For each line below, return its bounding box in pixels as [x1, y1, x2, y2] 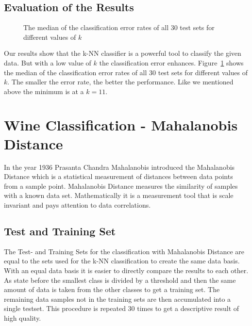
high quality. [4, 313, 41, 323]
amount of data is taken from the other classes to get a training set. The [4, 284, 220, 294]
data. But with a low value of [4, 57, 91, 67]
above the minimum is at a [4, 86, 84, 96]
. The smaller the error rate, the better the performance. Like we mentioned [7, 77, 234, 87]
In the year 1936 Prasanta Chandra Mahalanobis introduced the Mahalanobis [4, 162, 235, 172]
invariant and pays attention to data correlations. [4, 200, 151, 210]
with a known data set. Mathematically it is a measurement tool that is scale [4, 190, 234, 200]
